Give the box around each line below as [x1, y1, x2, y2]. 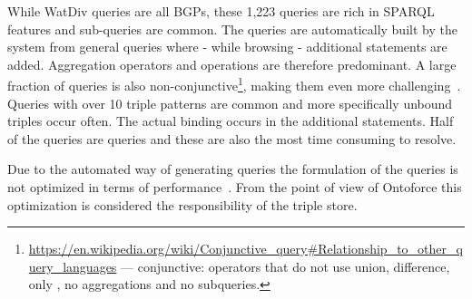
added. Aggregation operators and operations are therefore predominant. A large [7, 54, 457, 73]
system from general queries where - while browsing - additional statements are [7, 37, 447, 56]
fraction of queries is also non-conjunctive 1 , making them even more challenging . [7, 73, 461, 95]
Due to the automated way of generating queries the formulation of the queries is [7, 159, 458, 178]
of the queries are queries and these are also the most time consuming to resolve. [7, 129, 457, 148]
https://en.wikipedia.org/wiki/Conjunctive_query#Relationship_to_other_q [28, 239, 463, 258]
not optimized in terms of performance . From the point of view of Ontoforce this [7, 178, 462, 196]
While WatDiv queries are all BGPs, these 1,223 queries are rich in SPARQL [7, 2, 435, 20]
